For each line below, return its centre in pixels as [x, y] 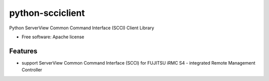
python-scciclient [47, 13]
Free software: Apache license [53, 37]
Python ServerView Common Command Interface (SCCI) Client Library [82, 28]
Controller [32, 70]
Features [23, 51]
